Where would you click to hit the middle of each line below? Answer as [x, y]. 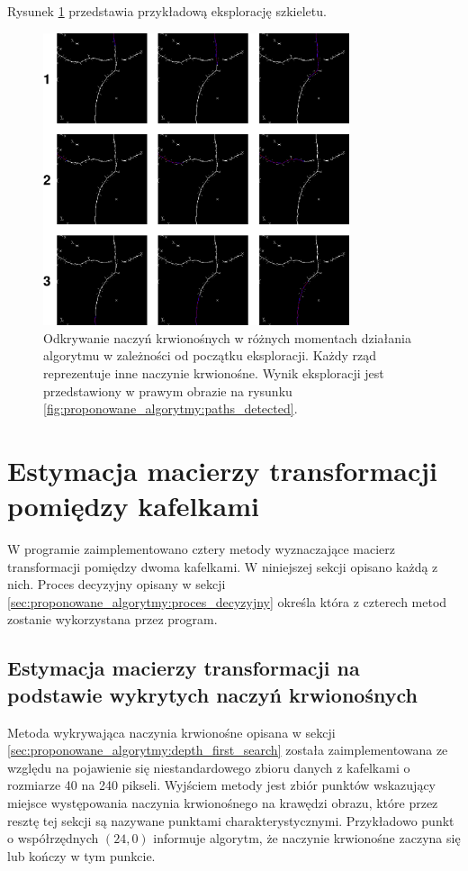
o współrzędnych [53, 838]
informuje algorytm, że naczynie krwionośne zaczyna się [307, 838]
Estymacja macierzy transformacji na [184, 668]
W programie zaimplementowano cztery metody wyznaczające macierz [201, 549]
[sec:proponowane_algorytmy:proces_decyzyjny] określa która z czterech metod [227, 601]
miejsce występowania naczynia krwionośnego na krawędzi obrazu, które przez [223, 802]
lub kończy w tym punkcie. [81, 855]
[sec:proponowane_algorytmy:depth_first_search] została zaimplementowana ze [228, 750]
